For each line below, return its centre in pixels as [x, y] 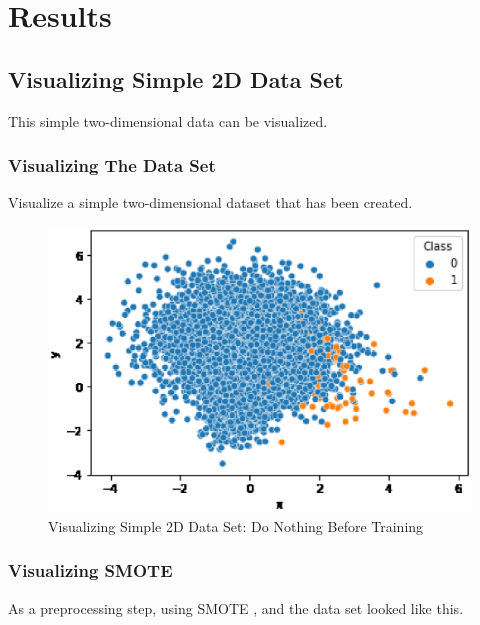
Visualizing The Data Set [112, 165]
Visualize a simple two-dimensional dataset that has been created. [210, 202]
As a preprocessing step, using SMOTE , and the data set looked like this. [236, 607]
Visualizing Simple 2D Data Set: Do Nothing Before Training [236, 525]
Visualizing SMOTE [90, 570]
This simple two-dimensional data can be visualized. [168, 120]
